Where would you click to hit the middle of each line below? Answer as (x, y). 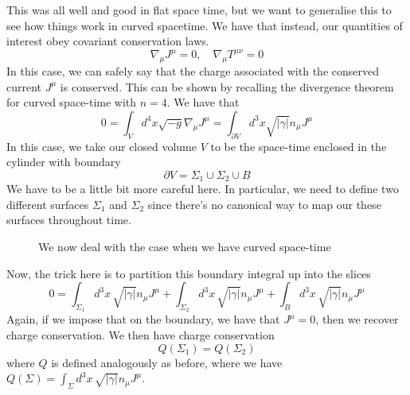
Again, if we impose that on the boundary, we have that (143, 319)
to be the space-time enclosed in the (299, 146)
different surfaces (48, 204)
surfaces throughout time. (69, 220)
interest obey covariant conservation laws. (108, 41)
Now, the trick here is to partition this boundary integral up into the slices (189, 273)
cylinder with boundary (64, 162)
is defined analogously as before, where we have (167, 362)
